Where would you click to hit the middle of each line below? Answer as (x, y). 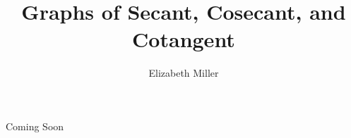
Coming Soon (35, 126)
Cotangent (184, 39)
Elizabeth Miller (184, 73)
